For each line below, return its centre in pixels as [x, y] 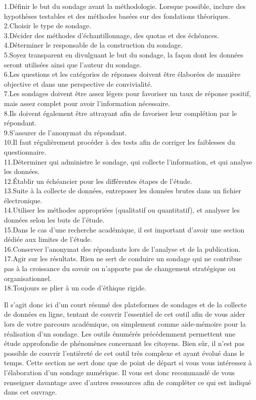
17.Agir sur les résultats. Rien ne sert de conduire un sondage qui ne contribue [123, 258]
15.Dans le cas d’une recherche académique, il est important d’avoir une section [124, 229]
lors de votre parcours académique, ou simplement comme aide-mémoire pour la [125, 324]
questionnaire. [25, 151]
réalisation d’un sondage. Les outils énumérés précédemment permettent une [120, 333]
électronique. [23, 200]
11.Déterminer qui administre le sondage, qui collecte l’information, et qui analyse [128, 161]
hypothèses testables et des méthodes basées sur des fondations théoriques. [117, 16]
